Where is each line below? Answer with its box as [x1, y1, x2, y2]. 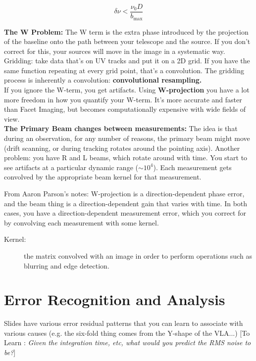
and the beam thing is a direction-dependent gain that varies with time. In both [4, 198, 248, 208]
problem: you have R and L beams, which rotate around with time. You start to [4, 152, 248, 163]
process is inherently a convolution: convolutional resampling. [4, 75, 202, 85]
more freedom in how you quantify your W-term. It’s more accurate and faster [4, 94, 242, 104]
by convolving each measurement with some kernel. [4, 217, 159, 227]
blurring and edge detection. [24, 260, 109, 271]
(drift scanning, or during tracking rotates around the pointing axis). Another [4, 142, 240, 153]
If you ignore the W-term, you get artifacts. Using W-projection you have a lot [4, 85, 250, 95]
